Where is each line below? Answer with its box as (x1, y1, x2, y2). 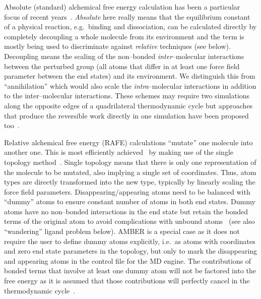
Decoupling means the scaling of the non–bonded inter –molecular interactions (4, 50, 244, 61)
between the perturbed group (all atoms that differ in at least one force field (4, 61, 240, 71)
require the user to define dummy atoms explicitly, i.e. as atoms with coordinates (4, 235, 255, 246)
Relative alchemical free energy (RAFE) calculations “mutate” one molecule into (4, 137, 253, 147)
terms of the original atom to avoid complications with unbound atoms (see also (4, 216, 255, 226)
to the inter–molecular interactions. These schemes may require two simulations (4, 90, 250, 101)
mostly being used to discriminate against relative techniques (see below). (4, 41, 231, 51)
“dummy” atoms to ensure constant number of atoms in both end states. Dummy (4, 196, 255, 207)
